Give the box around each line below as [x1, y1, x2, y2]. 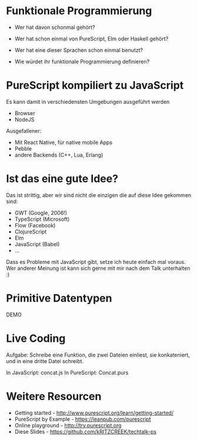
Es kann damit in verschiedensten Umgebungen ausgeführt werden [6, 98, 170, 105]
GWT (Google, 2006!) [14, 209, 68, 216]
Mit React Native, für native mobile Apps [14, 139, 113, 146]
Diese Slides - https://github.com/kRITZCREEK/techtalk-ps [14, 428, 157, 435]
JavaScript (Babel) [14, 240, 60, 247]
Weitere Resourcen [6, 390, 102, 403]
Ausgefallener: [6, 127, 42, 134]
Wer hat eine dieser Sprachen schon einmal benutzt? [14, 46, 143, 54]
